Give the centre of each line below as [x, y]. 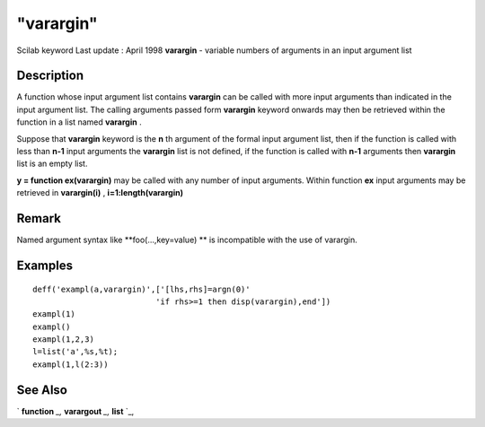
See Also [42, 390]
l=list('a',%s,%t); [75, 352]
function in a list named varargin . [79, 122]
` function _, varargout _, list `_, [75, 411]
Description [50, 76]
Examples [45, 265]
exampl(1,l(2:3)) [71, 364]
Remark [39, 218]
